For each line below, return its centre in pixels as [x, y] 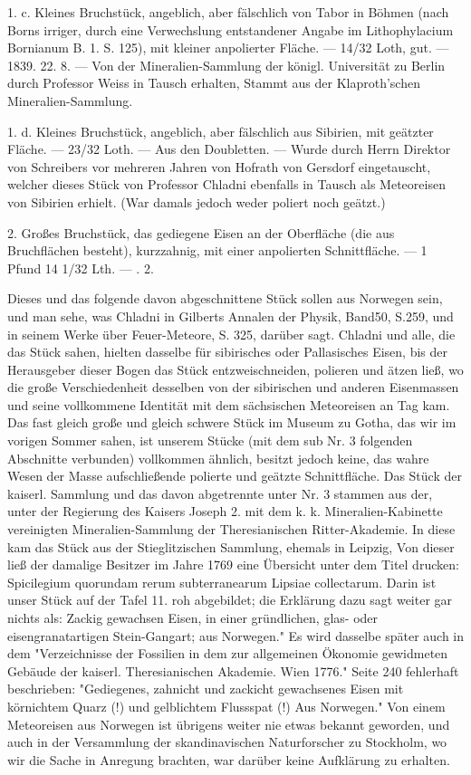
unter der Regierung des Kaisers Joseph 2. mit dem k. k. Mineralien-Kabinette [225, 511]
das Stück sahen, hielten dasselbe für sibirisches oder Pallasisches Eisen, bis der [228, 352]
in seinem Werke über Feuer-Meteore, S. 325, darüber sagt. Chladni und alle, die [231, 334]
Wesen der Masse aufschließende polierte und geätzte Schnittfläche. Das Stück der [235, 476]
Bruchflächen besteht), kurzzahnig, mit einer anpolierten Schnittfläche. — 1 [217, 250]
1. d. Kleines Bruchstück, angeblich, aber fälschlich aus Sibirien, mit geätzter [221, 131]
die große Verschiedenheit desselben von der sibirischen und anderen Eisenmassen [233, 387]
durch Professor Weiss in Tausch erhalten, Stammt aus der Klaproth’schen [214, 83]
